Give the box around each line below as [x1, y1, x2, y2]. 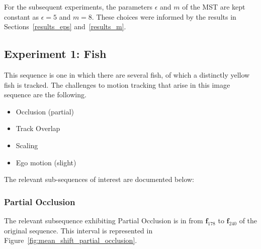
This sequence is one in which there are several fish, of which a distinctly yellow [4, 69, 250, 80]
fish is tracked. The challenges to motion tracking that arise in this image [4, 79, 230, 90]
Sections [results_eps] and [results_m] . [4, 21, 126, 32]
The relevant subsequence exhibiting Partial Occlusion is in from [4, 215, 203, 225]
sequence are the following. [4, 89, 86, 100]
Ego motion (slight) [16, 157, 76, 167]
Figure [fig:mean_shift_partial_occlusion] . [4, 235, 137, 245]
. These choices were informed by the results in [92, 11, 236, 22]
